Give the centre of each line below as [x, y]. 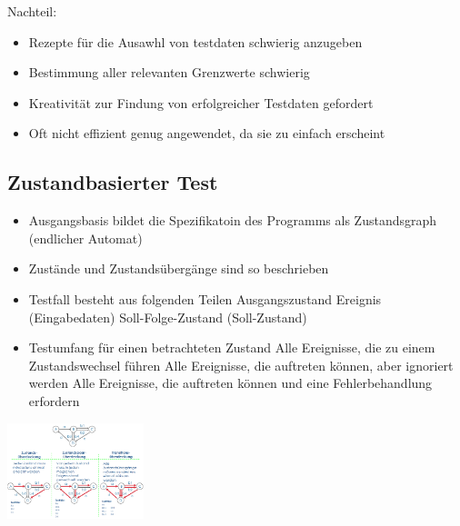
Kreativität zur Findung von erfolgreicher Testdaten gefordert [201, 102]
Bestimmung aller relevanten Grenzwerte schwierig [169, 72]
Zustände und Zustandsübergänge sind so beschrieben [179, 268]
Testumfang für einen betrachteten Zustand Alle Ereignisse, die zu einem [232, 347]
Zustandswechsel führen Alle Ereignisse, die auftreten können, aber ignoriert [241, 365]
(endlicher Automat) [85, 238]
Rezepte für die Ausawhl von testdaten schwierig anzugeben [195, 41]
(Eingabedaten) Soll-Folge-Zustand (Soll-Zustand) [168, 317]
